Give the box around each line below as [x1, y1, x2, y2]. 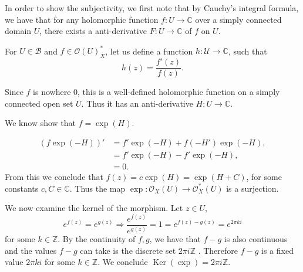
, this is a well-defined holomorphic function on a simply [78, 86, 280, 98]
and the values [5, 244, 57, 256]
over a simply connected [195, 13, 282, 25]
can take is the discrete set [80, 244, 176, 256]
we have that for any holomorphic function [5, 13, 159, 25]
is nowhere [33, 86, 71, 98]
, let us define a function [105, 45, 193, 57]
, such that [228, 45, 267, 57]
